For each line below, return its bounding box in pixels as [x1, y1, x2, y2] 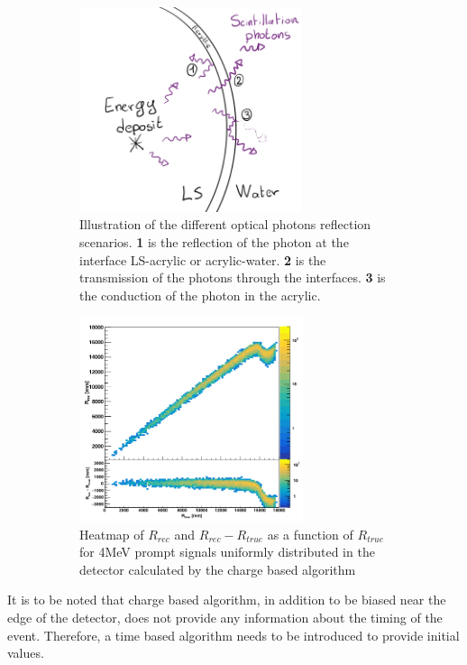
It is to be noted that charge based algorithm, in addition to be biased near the [7, 590, 446, 609]
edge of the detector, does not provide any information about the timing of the [7, 608, 443, 627]
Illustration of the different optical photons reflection [79, 215, 371, 234]
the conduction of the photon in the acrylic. [79, 285, 321, 304]
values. [7, 643, 44, 662]
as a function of [267, 524, 353, 543]
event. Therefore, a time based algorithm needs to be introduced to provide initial [7, 625, 460, 644]
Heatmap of [79, 524, 144, 543]
